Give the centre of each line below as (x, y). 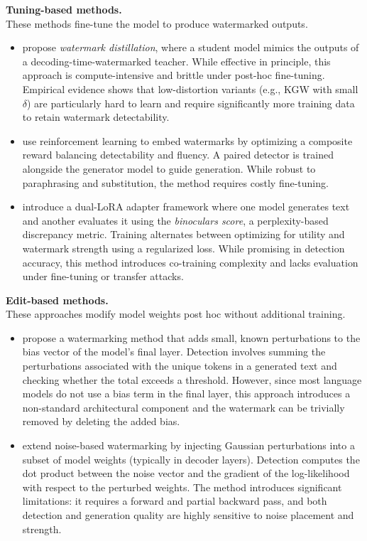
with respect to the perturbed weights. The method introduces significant (182, 487)
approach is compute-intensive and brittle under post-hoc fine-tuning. (174, 75)
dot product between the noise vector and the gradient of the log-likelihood (186, 473)
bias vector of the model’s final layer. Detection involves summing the (174, 352)
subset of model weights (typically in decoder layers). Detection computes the (191, 459)
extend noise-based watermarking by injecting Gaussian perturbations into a (188, 445)
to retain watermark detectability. (96, 117)
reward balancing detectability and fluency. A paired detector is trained (178, 155)
